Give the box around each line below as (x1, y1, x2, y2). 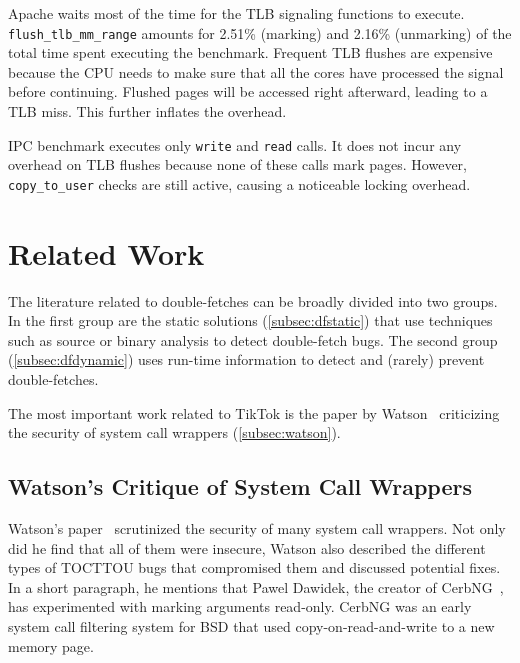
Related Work (8, 232, 205, 273)
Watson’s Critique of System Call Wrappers (8, 471, 472, 502)
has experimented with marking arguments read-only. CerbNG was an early (8, 596, 472, 617)
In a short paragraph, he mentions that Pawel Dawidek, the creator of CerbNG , (8, 576, 504, 597)
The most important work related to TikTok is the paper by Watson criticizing (8, 402, 500, 423)
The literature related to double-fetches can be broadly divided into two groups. (8, 290, 498, 311)
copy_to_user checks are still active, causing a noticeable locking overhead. (8, 173, 471, 194)
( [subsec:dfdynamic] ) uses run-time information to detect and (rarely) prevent (8, 349, 485, 370)
